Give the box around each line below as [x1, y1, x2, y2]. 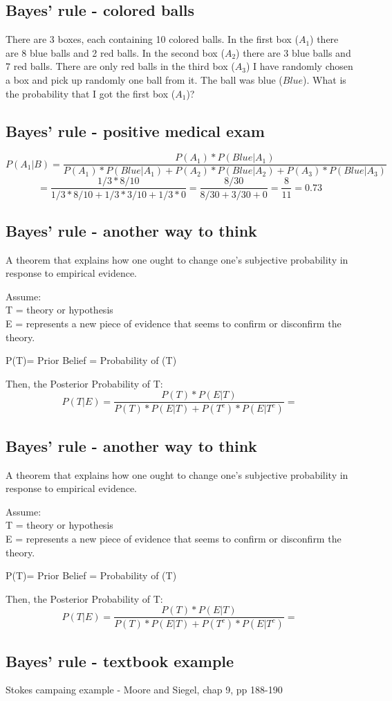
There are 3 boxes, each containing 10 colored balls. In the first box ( [6, 32, 299, 46]
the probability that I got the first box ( [6, 86, 176, 100]
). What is [303, 72, 346, 87]
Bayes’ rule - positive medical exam [6, 120, 265, 141]
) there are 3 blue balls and [236, 45, 351, 60]
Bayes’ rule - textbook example [6, 650, 234, 671]
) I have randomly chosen [245, 59, 353, 73]
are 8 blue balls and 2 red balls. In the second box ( [6, 45, 225, 60]
